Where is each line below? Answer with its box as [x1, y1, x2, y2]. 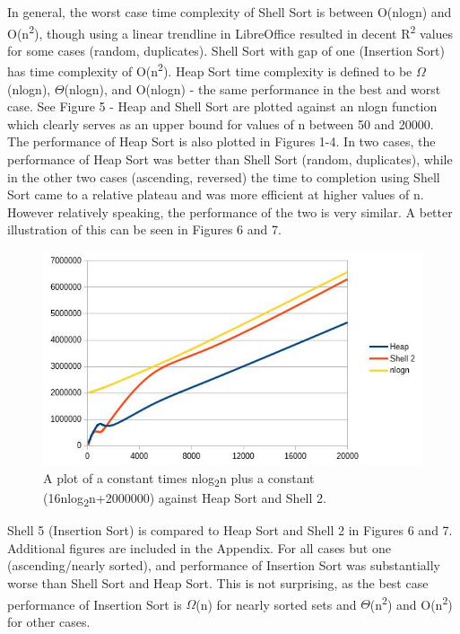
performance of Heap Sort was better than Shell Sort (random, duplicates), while [7, 150, 453, 169]
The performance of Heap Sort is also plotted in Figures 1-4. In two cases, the [7, 132, 436, 151]
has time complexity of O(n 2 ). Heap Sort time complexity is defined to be [7, 59, 412, 81]
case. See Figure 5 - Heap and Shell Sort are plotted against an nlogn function [7, 97, 438, 116]
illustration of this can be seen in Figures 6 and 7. [7, 220, 282, 239]
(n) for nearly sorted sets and [195, 594, 357, 613]
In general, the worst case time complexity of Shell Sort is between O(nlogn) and [7, 3, 452, 21]
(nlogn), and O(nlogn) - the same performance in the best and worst [64, 79, 441, 98]
